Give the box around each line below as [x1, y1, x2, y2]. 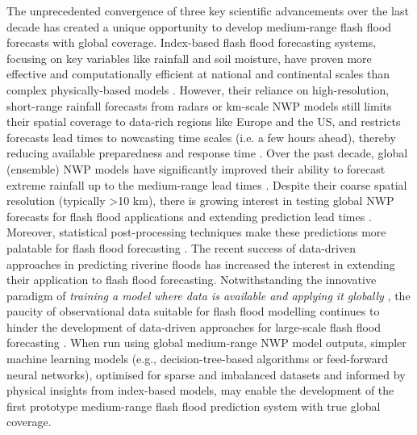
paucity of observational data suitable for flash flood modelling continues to [6, 303, 380, 320]
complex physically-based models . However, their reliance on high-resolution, [6, 81, 390, 98]
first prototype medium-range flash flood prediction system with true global [6, 397, 381, 414]
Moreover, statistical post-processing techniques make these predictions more [6, 224, 386, 241]
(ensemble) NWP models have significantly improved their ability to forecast [6, 160, 386, 177]
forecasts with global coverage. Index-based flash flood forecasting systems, [6, 34, 377, 51]
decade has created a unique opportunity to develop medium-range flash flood [6, 18, 392, 35]
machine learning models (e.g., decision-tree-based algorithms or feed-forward [6, 350, 389, 367]
